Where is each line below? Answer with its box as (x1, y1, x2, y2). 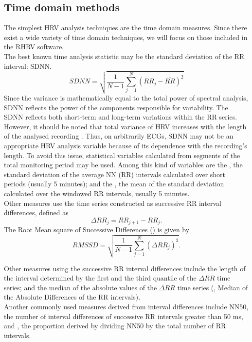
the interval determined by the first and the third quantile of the (4, 273, 197, 283)
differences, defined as (4, 207, 69, 218)
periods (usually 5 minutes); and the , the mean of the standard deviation (4, 179, 224, 189)
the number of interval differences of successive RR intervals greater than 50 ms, (4, 311, 243, 321)
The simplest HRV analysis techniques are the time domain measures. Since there (4, 22, 247, 33)
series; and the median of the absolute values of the (4, 282, 157, 292)
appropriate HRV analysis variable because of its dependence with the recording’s (4, 140, 247, 150)
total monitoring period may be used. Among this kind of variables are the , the (4, 160, 243, 170)
